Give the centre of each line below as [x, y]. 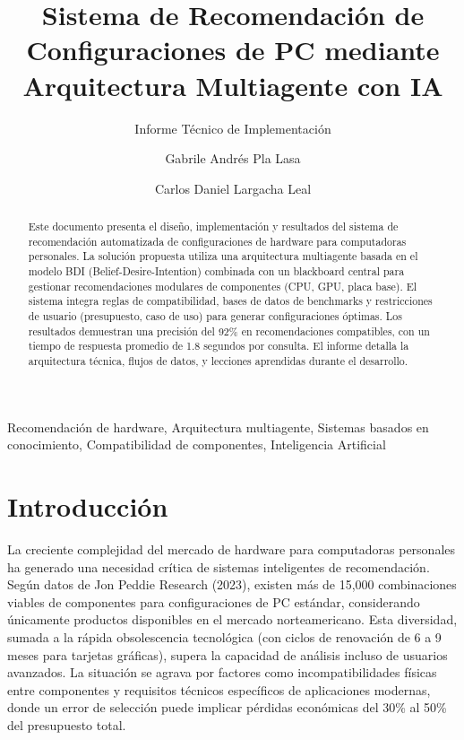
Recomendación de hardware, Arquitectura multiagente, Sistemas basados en [218, 427]
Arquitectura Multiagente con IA [233, 85]
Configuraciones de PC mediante [233, 50]
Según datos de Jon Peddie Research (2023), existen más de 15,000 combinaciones [232, 584]
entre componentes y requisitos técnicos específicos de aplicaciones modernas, [219, 689]
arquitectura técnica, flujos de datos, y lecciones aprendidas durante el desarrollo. [218, 360]
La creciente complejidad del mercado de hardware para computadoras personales [232, 548]
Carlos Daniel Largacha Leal [233, 188]
